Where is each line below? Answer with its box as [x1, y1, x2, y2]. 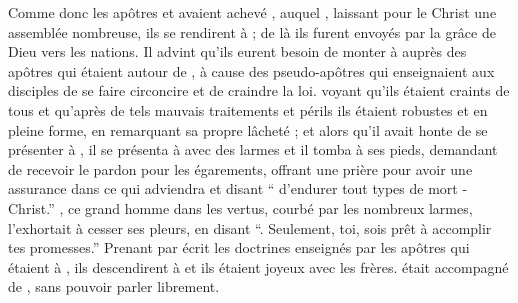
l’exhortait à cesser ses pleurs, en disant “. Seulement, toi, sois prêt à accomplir [8, 217, 492, 238]
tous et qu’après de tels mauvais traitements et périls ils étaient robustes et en [8, 99, 488, 120]
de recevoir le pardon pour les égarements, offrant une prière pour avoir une [8, 158, 473, 179]
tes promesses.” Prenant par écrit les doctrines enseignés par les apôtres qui [8, 237, 470, 258]
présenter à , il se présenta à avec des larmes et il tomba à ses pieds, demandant [8, 139, 498, 160]
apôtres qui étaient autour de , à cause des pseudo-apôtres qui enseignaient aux [8, 60, 495, 81]
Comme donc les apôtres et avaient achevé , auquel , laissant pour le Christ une [8, 2, 497, 22]
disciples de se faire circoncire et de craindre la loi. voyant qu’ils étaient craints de [8, 80, 510, 101]
